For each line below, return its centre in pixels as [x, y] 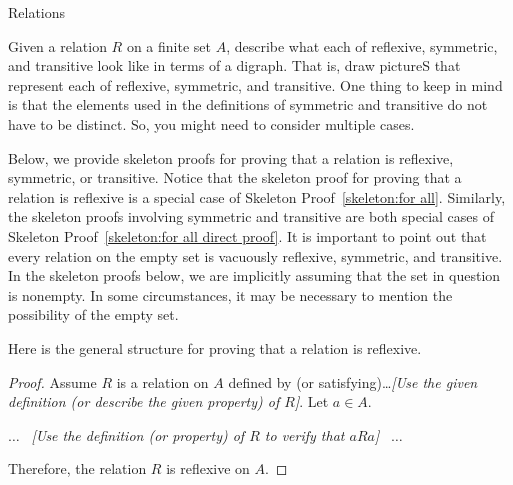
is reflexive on [208, 468]
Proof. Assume [52, 381]
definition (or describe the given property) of [144, 401]
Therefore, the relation [77, 468]
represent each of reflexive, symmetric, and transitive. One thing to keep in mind [255, 84]
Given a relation [57, 45]
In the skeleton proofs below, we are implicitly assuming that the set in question [254, 275]
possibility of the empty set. [93, 314]
